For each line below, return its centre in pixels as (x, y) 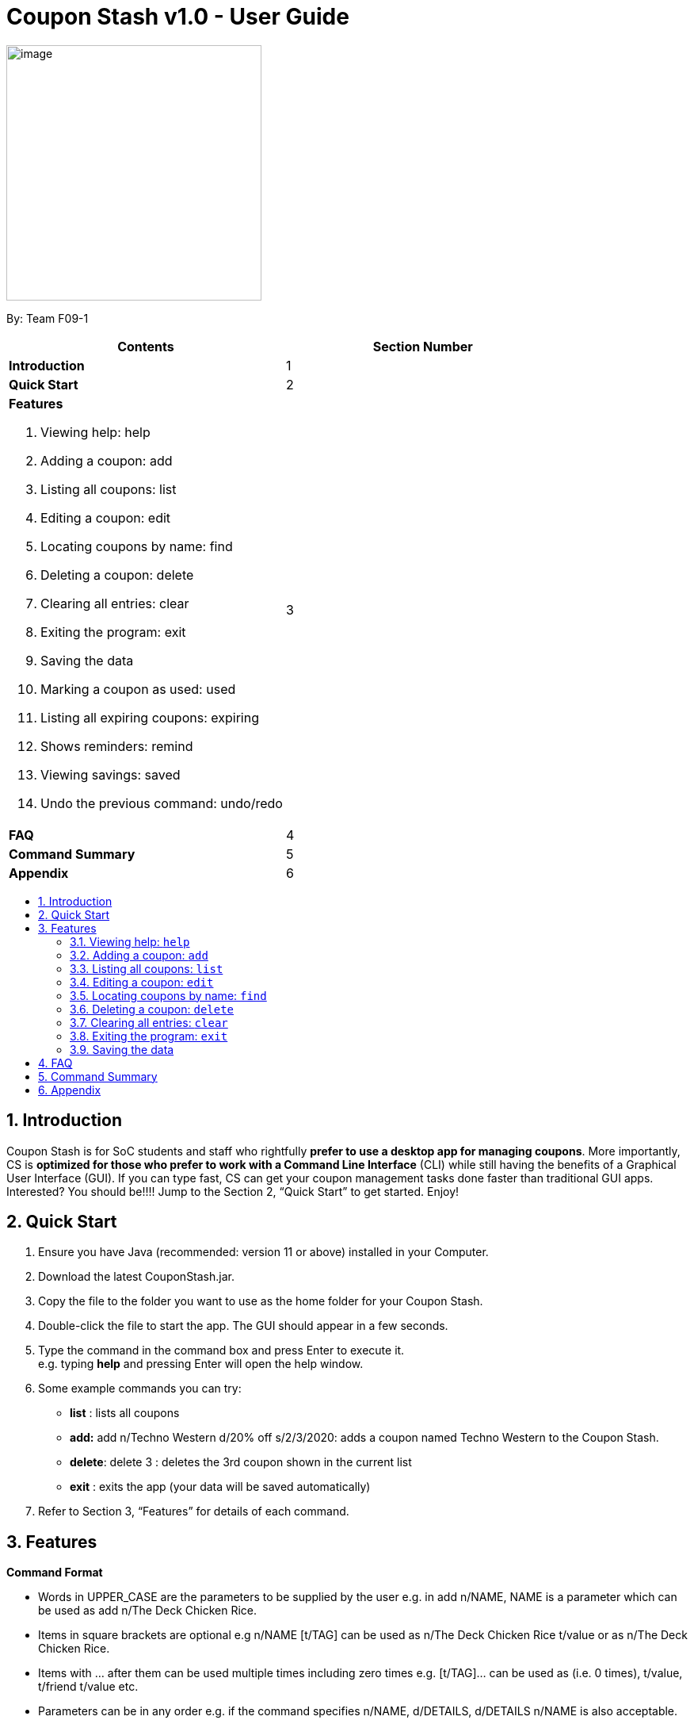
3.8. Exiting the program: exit (149, 1036)
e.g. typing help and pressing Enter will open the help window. (201, 1364)
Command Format (55, 1573)
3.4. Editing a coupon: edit (142, 982)
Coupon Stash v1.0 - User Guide (178, 17)
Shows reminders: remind (117, 746)
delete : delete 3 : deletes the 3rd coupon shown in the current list (241, 1462)
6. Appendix (70, 1090)
